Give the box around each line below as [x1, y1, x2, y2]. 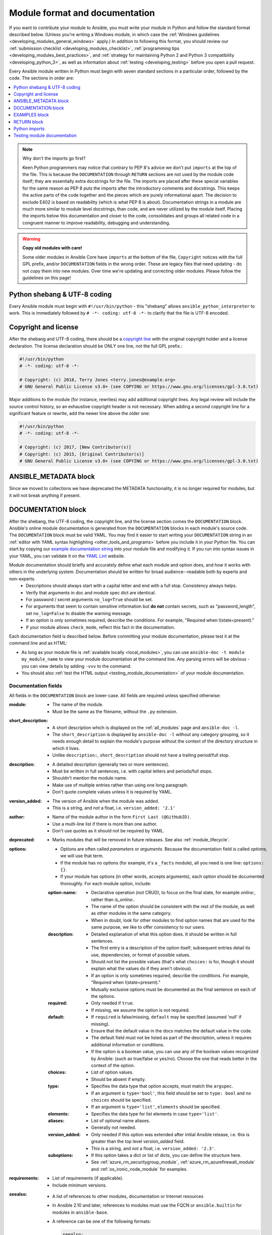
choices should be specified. [91, 1097, 152, 1103]
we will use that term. [60, 853, 104, 859]
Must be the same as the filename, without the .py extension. [52, 708, 178, 714]
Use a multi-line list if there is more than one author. [52, 821, 158, 827]
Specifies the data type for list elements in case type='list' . [91, 1111, 219, 1116]
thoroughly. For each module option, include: [60, 880, 151, 886]
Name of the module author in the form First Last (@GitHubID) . [52, 814, 191, 820]
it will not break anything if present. [9, 492, 81, 498]
